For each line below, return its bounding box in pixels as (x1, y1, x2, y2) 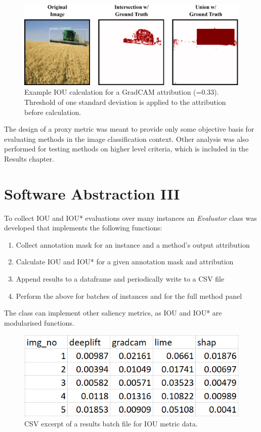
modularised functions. (4, 317, 74, 328)
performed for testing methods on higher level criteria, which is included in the (4, 143, 249, 154)
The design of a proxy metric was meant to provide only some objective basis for (4, 124, 254, 134)
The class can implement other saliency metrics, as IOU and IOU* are (4, 307, 222, 318)
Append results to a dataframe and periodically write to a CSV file (16, 273, 225, 284)
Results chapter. (4, 153, 54, 164)
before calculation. (24, 106, 81, 117)
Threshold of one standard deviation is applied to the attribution (24, 97, 226, 107)
